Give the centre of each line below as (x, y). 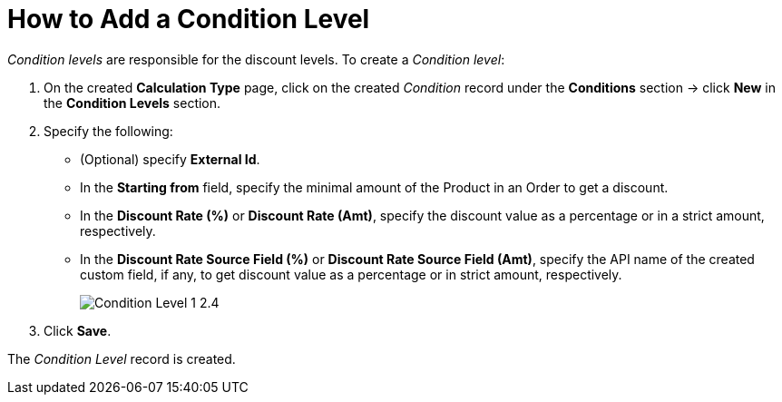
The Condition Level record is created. (122, 358)
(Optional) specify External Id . (170, 159)
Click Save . (78, 330)
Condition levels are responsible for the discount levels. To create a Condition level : (256, 59)
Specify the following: (108, 131)
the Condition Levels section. (132, 103)
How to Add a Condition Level (189, 19)
